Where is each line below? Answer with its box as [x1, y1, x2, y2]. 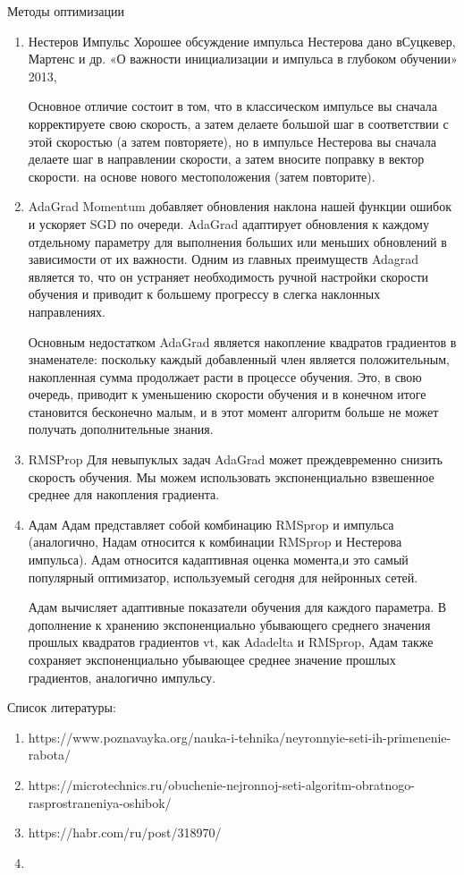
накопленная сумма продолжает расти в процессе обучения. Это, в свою [28, 367, 422, 386]
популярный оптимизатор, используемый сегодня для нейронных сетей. [28, 567, 418, 586]
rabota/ [28, 745, 71, 764]
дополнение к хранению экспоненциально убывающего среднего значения [28, 615, 431, 633]
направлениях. [28, 302, 105, 320]
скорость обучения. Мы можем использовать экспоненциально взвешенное [28, 467, 434, 486]
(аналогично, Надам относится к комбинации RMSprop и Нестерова [28, 532, 402, 551]
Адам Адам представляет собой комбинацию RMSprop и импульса [28, 514, 394, 533]
